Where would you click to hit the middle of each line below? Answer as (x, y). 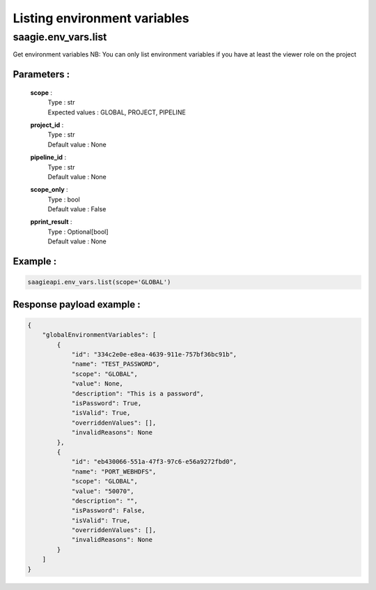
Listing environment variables (101, 18)
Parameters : (41, 74)
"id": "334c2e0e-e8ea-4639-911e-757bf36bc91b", (154, 355)
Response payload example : (77, 304)
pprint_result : (51, 222)
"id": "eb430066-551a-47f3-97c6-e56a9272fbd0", (154, 462)
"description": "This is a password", (138, 393)
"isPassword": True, (107, 403)
